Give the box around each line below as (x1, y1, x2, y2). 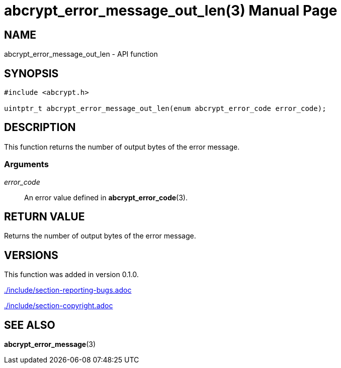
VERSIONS (4, 249, 58, 262)
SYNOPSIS (4, 67, 59, 80)
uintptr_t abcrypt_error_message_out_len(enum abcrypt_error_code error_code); (4, 104, 326, 113)
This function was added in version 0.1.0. (4, 270, 139, 279)
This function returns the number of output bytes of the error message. (4, 142, 240, 151)
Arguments (4, 159, 49, 170)
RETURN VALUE (4, 210, 85, 223)
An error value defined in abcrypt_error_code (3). (24, 193, 188, 202)
